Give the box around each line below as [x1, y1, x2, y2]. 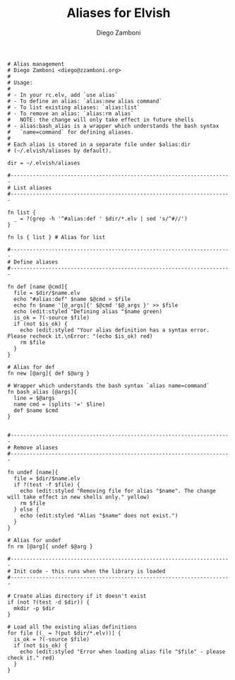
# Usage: [7, 79, 33, 86]
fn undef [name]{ [7, 469, 59, 476]
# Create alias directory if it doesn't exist [7, 592, 147, 599]
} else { [13, 505, 40, 513]
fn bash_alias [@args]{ [7, 388, 78, 395]
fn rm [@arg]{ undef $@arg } [7, 543, 93, 550]
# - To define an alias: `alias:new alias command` [7, 98, 162, 105]
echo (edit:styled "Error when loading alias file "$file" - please [20, 648, 226, 655]
